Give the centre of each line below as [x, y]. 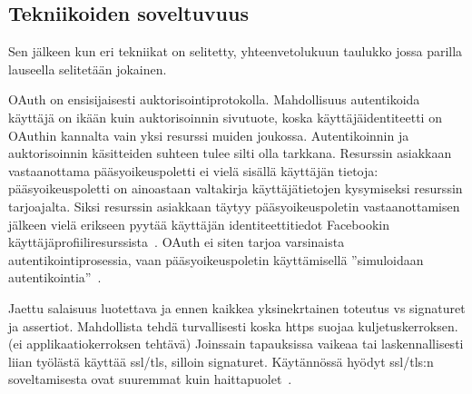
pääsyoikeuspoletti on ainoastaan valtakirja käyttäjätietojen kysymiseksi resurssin [236, 188]
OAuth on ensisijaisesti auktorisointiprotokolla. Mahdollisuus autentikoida [214, 99]
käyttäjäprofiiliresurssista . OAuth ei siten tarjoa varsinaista [177, 242]
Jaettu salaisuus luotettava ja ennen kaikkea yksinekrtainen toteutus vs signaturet [237, 307]
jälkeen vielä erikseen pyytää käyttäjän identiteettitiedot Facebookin [199, 224]
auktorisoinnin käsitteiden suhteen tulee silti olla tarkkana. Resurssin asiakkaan [230, 153]
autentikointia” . [55, 277]
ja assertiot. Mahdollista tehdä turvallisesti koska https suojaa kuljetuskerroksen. [233, 325]
